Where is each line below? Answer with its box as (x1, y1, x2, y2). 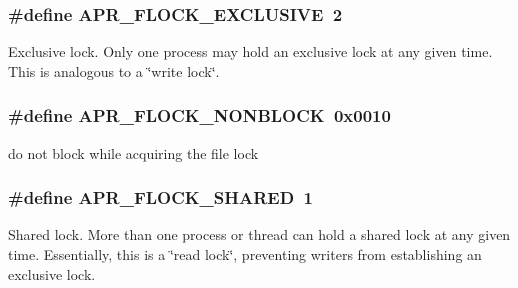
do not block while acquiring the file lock (8, 142, 259, 163)
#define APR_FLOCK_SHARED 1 (8, 185, 313, 210)
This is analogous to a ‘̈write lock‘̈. (8, 60, 220, 81)
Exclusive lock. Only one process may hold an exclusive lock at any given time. (8, 41, 493, 62)
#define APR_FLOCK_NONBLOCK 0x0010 (8, 103, 391, 128)
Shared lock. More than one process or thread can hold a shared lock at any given (8, 224, 511, 245)
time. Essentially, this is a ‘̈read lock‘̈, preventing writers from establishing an (8, 244, 482, 265)
